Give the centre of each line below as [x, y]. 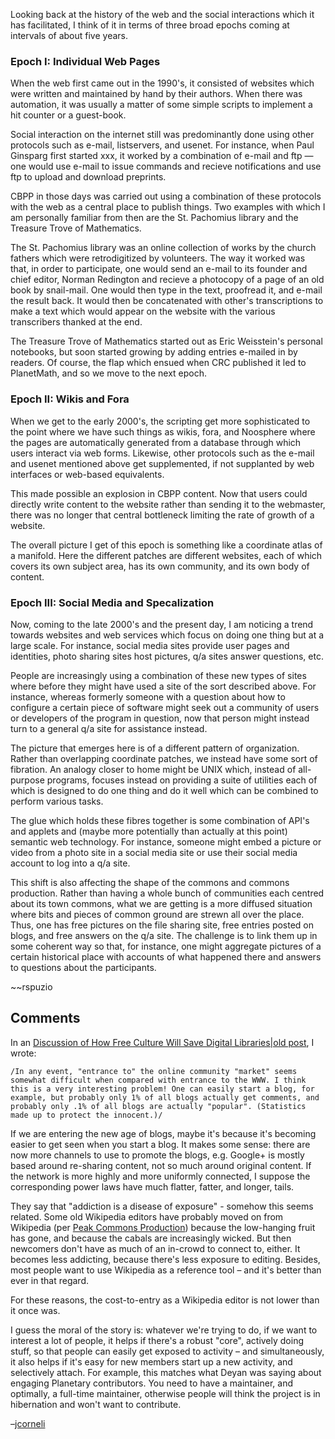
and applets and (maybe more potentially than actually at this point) [149, 831]
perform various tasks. [57, 801]
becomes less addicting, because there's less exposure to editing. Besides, [165, 1259]
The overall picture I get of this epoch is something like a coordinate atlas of [166, 545]
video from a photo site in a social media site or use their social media [154, 852]
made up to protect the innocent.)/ [86, 1115]
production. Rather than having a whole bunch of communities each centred [167, 893]
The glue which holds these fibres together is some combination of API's [160, 820]
